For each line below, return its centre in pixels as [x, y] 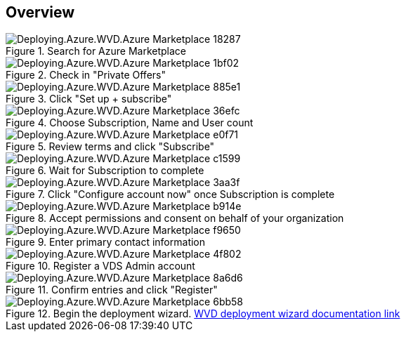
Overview [40, 12]
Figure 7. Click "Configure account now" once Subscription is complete [170, 194]
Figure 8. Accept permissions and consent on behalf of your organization [175, 218]
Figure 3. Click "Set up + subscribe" [89, 99]
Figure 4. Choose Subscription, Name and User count [130, 123]
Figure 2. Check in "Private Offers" [86, 75]
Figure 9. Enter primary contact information [106, 242]
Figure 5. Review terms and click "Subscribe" [110, 147]
